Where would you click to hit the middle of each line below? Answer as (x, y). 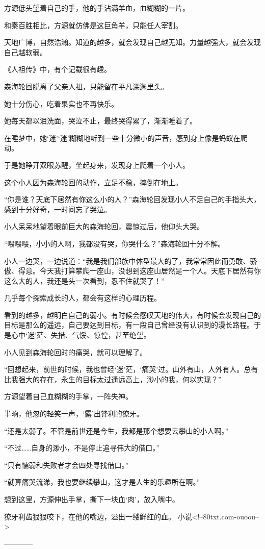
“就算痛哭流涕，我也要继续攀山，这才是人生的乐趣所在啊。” (102, 482)
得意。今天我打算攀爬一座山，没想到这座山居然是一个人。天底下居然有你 (139, 271)
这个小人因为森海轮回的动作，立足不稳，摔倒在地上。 (93, 182)
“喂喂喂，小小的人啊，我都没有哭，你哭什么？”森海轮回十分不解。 (115, 243)
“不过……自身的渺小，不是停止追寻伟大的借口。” (82, 448)
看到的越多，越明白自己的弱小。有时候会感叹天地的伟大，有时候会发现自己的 (132, 315)
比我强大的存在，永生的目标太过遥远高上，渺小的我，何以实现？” (113, 379)
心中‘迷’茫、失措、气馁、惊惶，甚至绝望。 (81, 335)
